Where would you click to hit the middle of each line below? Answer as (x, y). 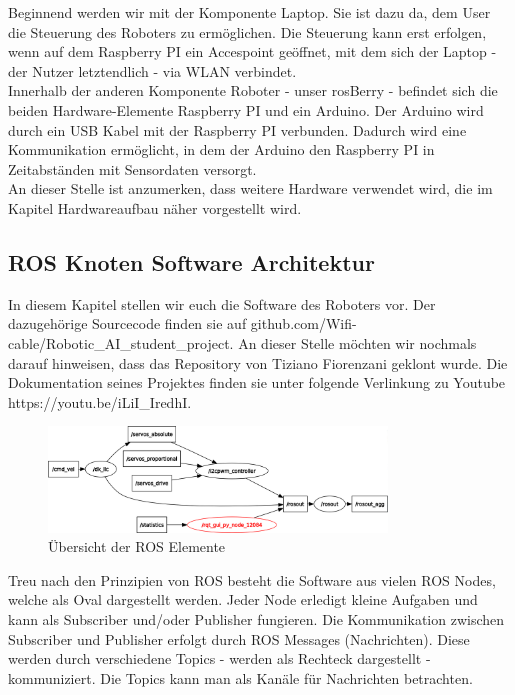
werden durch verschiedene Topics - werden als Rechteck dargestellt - (219, 658)
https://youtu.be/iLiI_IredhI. (100, 401)
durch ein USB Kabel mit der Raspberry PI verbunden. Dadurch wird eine (237, 129)
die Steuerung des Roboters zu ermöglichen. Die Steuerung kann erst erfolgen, (247, 31)
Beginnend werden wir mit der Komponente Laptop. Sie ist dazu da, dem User (249, 12)
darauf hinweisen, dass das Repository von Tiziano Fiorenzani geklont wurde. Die (258, 362)
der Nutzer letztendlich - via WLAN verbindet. (152, 70)
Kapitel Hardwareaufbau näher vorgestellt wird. (155, 207)
